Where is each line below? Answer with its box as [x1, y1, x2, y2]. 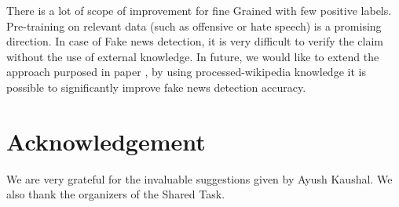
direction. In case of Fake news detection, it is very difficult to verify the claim [6, 33, 384, 49]
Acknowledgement [6, 125, 206, 157]
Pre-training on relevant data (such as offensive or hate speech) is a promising [6, 17, 382, 34]
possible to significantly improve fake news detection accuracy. [6, 78, 306, 95]
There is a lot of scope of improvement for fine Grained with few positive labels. [6, 2, 392, 18]
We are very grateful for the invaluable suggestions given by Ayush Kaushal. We [6, 170, 393, 187]
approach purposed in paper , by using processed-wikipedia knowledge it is [6, 64, 366, 80]
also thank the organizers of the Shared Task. [6, 186, 225, 202]
